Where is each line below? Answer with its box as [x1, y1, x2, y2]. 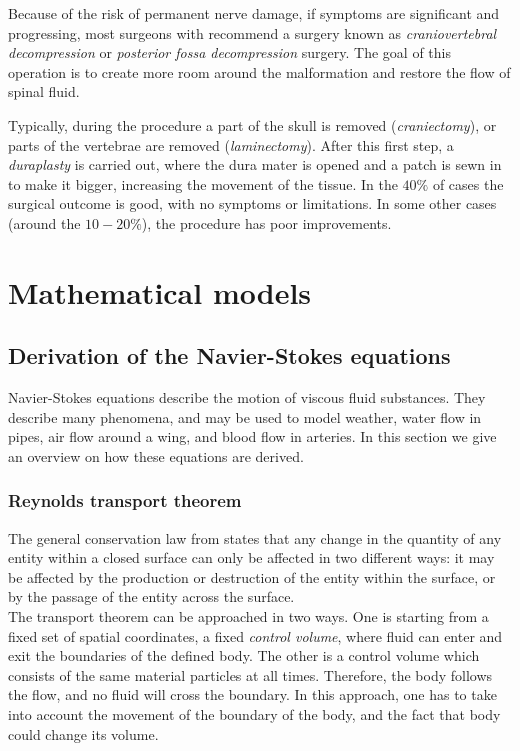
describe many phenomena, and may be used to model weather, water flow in [8, 406, 482, 427]
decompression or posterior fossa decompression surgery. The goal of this [8, 42, 451, 63]
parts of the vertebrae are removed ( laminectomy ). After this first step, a [8, 134, 454, 155]
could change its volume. [8, 723, 159, 744]
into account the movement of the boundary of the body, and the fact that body [8, 704, 501, 725]
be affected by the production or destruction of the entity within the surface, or [8, 566, 496, 587]
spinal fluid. [8, 81, 80, 102]
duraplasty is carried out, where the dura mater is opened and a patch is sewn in [8, 154, 502, 175]
